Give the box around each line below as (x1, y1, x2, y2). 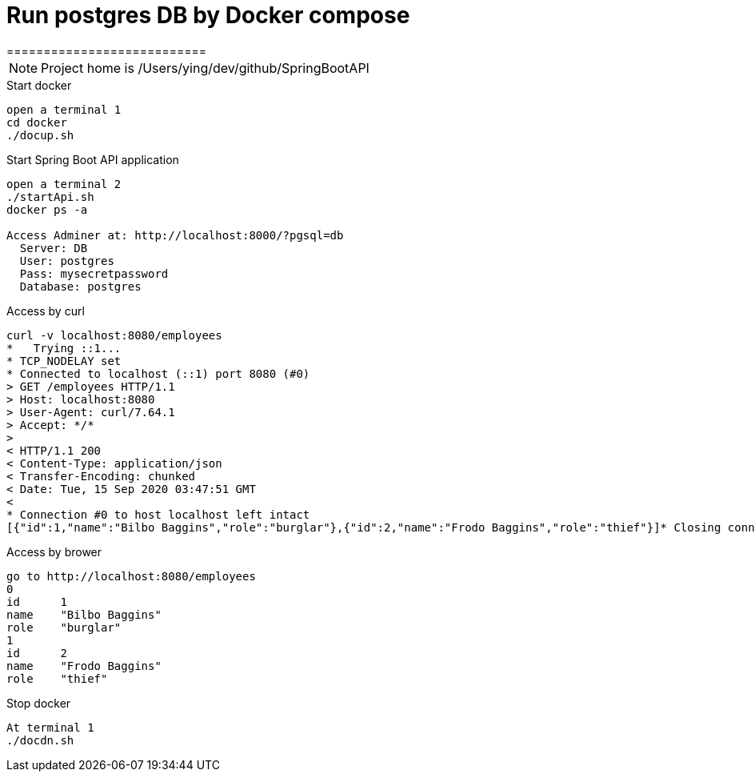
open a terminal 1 (6, 102, 122, 116)
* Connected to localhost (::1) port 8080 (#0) (6, 367, 310, 380)
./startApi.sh (6, 190, 94, 203)
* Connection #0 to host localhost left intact (6, 507, 310, 521)
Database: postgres (19, 279, 142, 293)
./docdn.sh (6, 733, 74, 747)
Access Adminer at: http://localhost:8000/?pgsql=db (6, 228, 344, 242)
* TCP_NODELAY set (6, 354, 122, 367)
